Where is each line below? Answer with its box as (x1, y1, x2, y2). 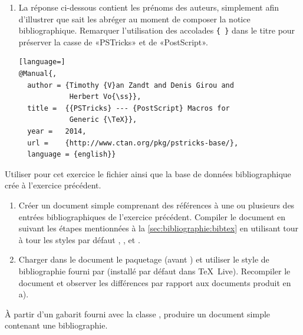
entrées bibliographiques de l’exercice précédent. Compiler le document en (18, 210, 286, 223)
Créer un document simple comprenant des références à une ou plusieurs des (18, 198, 295, 211)
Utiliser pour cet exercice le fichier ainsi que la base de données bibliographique (5, 167, 291, 180)
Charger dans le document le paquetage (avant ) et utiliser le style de (18, 253, 269, 266)
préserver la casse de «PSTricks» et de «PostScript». (18, 35, 208, 48)
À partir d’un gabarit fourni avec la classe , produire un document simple (5, 307, 271, 320)
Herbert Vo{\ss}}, (69, 92, 141, 101)
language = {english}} (27, 150, 116, 159)
